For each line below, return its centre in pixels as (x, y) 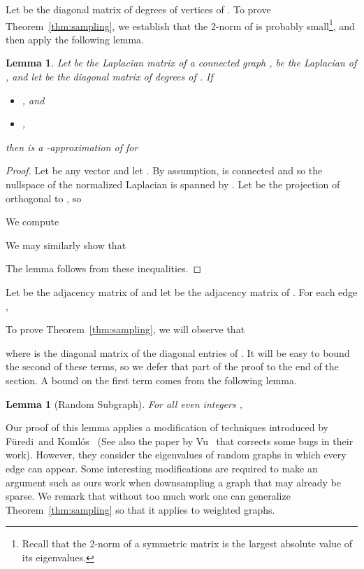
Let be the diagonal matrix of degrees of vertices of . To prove (138, 9)
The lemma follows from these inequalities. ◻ (104, 268)
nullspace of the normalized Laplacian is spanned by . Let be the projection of (173, 184)
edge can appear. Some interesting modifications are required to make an (162, 468)
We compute (32, 222)
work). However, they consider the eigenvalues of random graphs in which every (176, 455)
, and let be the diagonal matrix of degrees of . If (109, 77)
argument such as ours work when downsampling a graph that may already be (174, 482)
